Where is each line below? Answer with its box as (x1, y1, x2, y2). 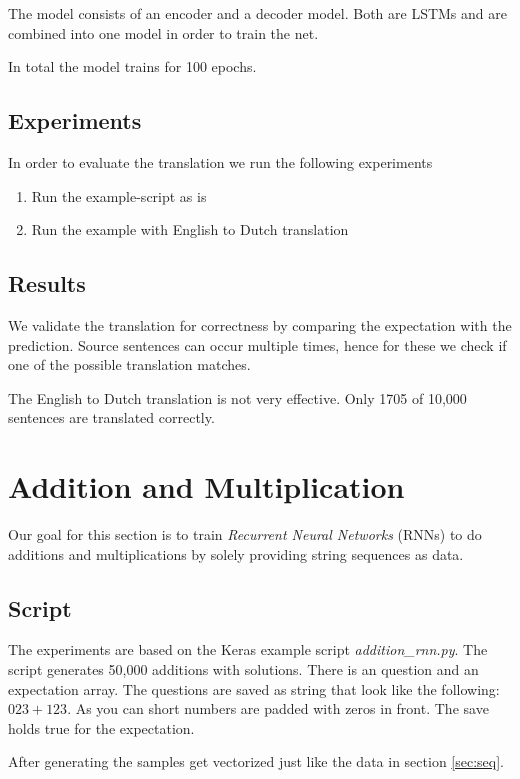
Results (8, 268, 86, 299)
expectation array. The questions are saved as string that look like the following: (8, 678, 500, 699)
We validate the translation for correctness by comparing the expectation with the (8, 314, 512, 335)
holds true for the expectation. (8, 717, 195, 738)
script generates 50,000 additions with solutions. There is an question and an (8, 659, 479, 680)
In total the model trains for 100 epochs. (8, 56, 257, 77)
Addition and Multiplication (8, 466, 405, 507)
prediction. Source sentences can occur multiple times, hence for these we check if (8, 334, 507, 355)
